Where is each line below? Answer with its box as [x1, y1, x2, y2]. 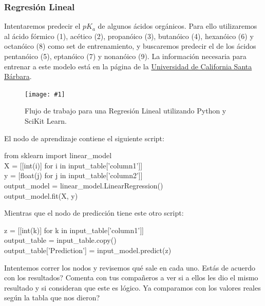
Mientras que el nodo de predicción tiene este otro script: [4, 207, 184, 218]
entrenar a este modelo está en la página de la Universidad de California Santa [4, 61, 252, 71]
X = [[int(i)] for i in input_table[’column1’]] [4, 160, 143, 170]
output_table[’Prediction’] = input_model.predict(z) [4, 244, 172, 255]
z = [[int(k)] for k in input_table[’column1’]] [4, 224, 144, 235]
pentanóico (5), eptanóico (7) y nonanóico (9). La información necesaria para [4, 51, 247, 61]
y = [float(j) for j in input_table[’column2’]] [4, 170, 143, 181]
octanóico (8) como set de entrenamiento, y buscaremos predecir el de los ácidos [4, 41, 256, 51]
